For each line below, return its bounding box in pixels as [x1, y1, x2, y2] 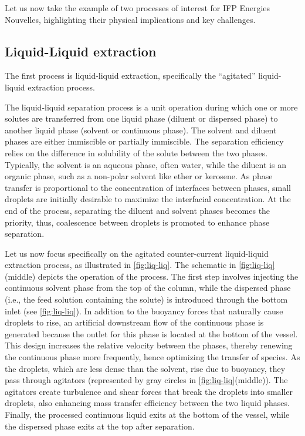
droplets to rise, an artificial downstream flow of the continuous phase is [5, 316, 264, 328]
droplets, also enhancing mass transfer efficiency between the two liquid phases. [5, 397, 290, 409]
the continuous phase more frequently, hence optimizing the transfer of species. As [5, 351, 300, 363]
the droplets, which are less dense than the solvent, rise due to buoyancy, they [5, 362, 286, 374]
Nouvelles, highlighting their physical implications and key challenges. [5, 13, 256, 25]
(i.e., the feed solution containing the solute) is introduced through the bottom [5, 293, 288, 306]
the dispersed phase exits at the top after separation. [5, 420, 195, 432]
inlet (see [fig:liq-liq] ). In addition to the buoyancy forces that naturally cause [5, 304, 283, 317]
